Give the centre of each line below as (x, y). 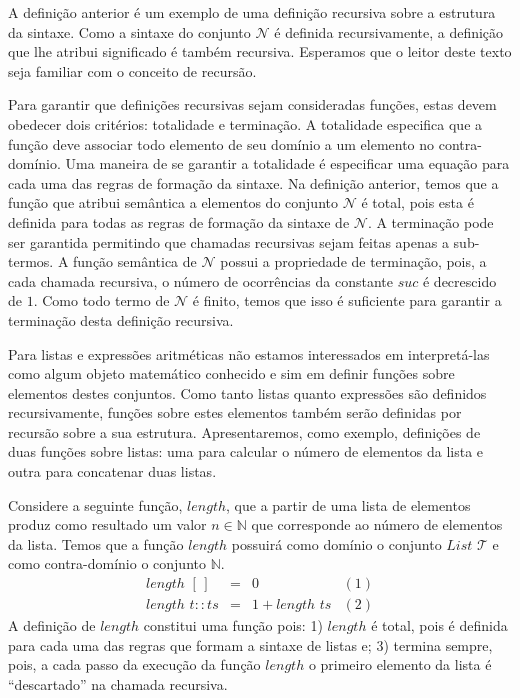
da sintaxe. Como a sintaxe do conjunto (129, 31)
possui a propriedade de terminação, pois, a (353, 261)
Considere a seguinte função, (95, 504)
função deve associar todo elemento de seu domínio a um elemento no (221, 143)
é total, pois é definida (439, 625)
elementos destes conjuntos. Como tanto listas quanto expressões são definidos (247, 392)
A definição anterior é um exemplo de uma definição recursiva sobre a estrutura (252, 12)
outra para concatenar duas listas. (112, 471)
